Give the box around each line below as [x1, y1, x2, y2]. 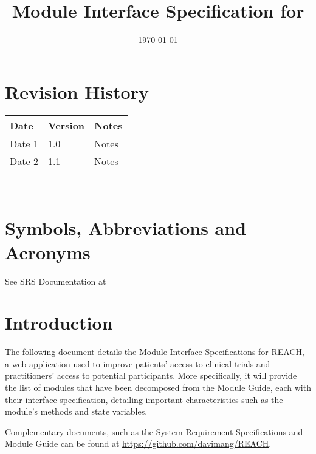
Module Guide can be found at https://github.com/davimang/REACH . [5, 437, 272, 450]
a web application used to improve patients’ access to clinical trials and [5, 357, 270, 370]
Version [47, 118, 85, 132]
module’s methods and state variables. [5, 405, 148, 418]
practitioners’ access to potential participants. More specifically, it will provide [5, 369, 297, 382]
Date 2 [10, 154, 38, 168]
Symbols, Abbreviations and [5, 215, 247, 240]
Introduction [5, 310, 113, 335]
